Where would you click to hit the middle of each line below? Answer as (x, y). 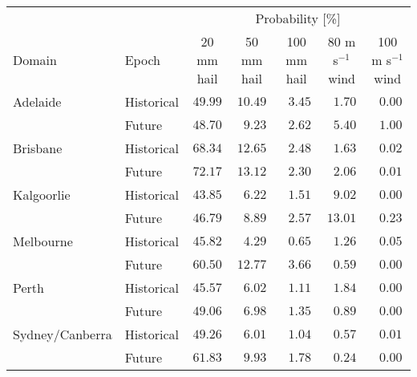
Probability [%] (298, 18)
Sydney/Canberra (63, 334)
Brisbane (38, 148)
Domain (35, 60)
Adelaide (37, 101)
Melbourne (43, 241)
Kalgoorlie (42, 195)
